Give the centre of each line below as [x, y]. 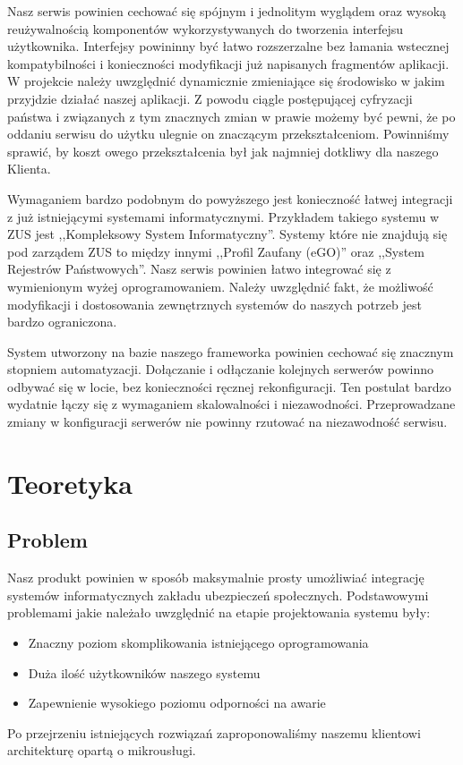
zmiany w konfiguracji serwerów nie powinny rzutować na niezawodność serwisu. [227, 422]
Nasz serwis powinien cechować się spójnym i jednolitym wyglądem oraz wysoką [227, 11]
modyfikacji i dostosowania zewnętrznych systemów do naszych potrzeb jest [214, 304]
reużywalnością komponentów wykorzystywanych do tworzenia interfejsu [206, 28]
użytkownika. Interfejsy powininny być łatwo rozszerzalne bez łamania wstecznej [228, 46]
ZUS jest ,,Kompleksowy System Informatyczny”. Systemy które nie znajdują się [227, 234]
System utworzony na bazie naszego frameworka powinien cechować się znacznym [231, 351]
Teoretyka [70, 483]
